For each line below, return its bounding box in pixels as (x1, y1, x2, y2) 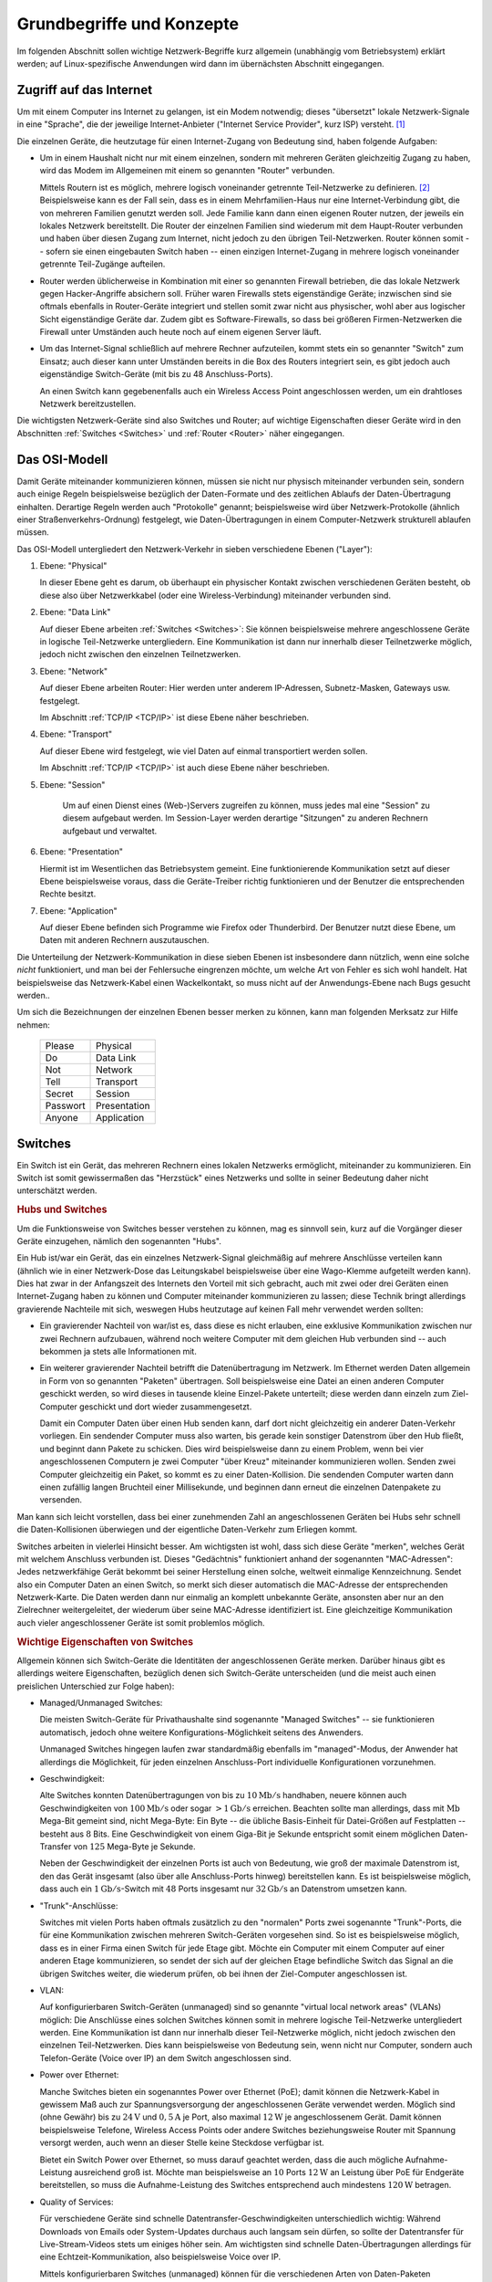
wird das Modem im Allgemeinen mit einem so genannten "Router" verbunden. (39, 165, 335, 176)
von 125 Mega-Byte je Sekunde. (73, 1840, 196, 1852)
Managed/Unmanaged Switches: (39, 1698, 163, 1709)
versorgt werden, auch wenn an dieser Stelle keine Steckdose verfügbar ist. (39, 2137, 325, 2149)
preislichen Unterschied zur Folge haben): (16, 1680, 175, 1691)
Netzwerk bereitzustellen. (39, 398, 137, 410)
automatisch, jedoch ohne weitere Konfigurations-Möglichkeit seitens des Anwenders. (39, 1726, 364, 1738)
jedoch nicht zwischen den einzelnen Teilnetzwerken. (39, 649, 241, 660)
